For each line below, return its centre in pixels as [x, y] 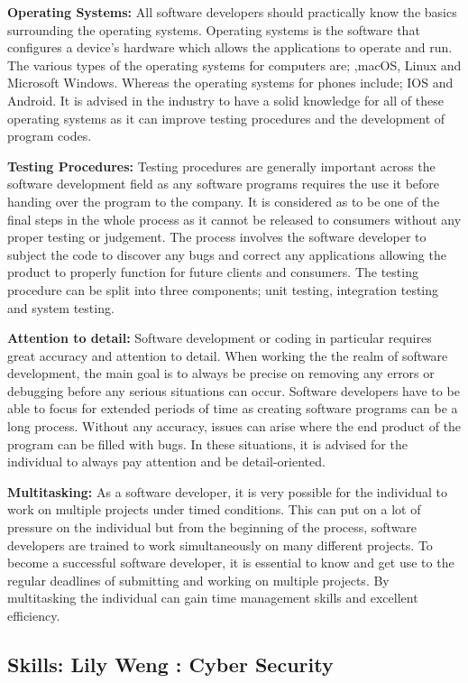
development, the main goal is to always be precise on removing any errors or [221, 373]
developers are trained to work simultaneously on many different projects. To [220, 545]
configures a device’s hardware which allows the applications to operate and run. [230, 47]
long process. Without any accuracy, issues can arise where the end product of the [234, 426]
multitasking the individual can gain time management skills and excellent [213, 598]
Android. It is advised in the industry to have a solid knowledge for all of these [225, 100]
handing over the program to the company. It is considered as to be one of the [224, 201]
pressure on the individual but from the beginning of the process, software [212, 527]
